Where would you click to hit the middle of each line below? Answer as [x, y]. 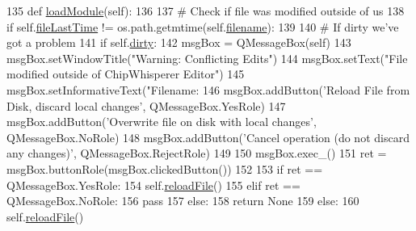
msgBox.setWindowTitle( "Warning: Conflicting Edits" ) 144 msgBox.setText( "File [207, 58]
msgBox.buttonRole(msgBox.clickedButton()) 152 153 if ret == [165, 168]
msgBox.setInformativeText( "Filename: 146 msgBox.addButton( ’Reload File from [208, 89]
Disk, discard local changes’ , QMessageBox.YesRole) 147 [146, 105]
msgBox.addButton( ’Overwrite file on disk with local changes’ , [162, 122]
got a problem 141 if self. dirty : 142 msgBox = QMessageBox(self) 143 [179, 42]
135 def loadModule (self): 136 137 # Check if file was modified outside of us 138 [206, 10]
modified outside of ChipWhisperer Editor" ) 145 [126, 74]
